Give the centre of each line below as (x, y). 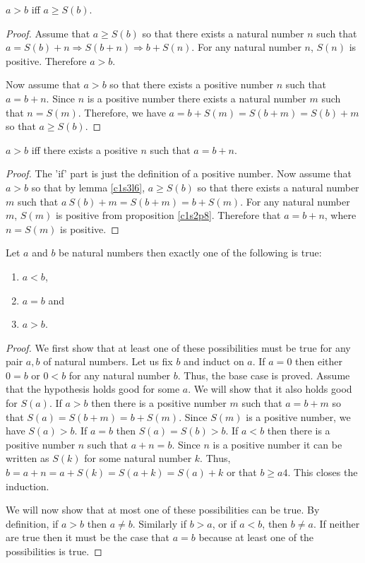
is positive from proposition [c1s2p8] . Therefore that (168, 215)
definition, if (32, 523)
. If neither (336, 523)
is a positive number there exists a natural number (197, 98)
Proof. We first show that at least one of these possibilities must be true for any (178, 347)
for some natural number (138, 458)
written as (28, 458)
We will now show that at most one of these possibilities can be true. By (163, 510)
